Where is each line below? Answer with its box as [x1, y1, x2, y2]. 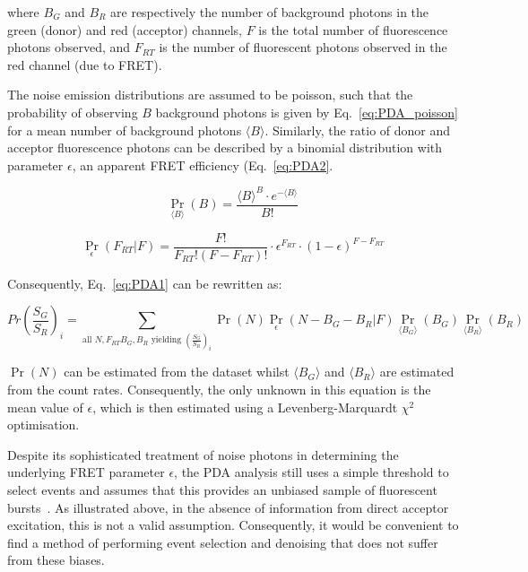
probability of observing [7, 102, 138, 121]
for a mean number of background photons [7, 120, 242, 139]
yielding [151, 335, 182, 345]
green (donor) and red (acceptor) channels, [7, 20, 242, 39]
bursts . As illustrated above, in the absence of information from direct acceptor [7, 498, 449, 516]
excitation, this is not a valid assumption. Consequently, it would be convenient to [7, 516, 459, 534]
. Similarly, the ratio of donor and [264, 120, 451, 139]
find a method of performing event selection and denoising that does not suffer [7, 533, 438, 551]
